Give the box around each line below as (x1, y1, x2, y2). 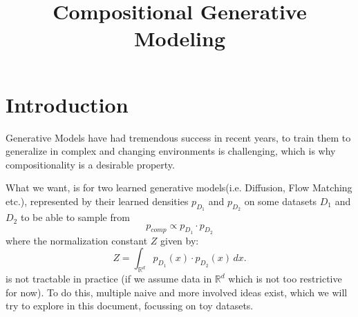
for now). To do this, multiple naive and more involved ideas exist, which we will (6, 285, 348, 299)
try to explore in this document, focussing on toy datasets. (6, 298, 254, 313)
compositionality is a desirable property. (6, 157, 175, 171)
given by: (160, 233, 199, 247)
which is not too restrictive (228, 271, 342, 286)
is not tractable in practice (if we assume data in (6, 271, 212, 286)
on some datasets (244, 193, 317, 208)
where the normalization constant (6, 233, 148, 247)
